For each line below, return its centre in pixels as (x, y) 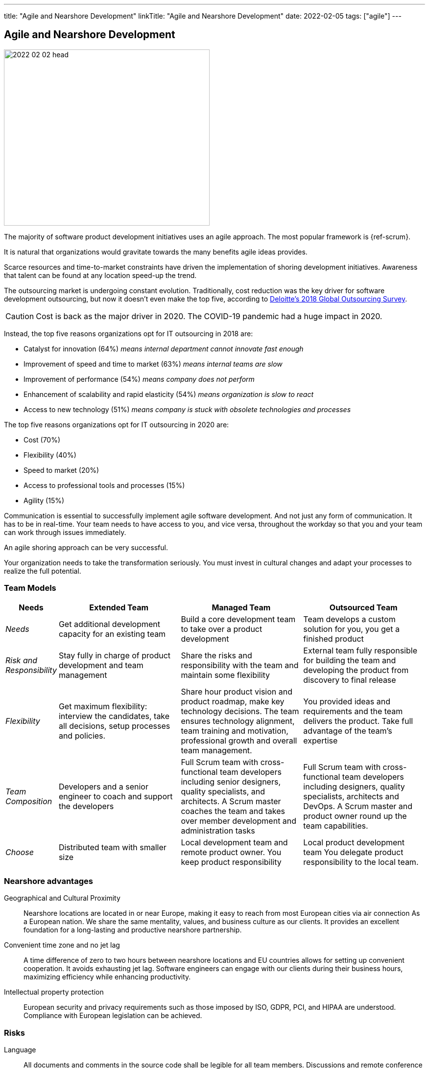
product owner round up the (355, 816)
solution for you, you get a (351, 629)
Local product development (354, 842)
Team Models (30, 588)
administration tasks (218, 830)
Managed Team (241, 607)
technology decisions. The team (240, 711)
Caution (20, 316)
